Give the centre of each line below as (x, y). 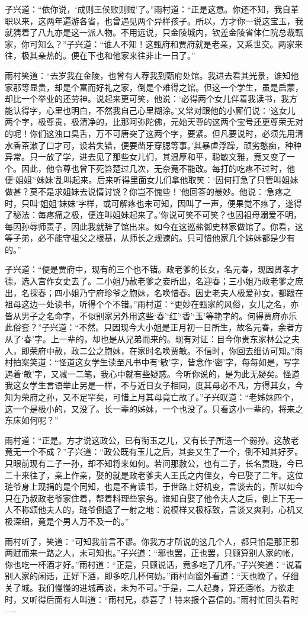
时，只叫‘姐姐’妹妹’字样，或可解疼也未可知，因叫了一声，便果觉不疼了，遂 (149, 203)
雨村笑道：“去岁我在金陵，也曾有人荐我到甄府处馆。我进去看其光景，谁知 (148, 75)
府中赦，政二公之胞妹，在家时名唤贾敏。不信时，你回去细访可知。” (166, 350)
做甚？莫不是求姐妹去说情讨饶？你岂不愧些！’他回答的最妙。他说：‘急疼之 (148, 191)
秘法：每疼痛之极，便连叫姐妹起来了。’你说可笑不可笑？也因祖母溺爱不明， (157, 215)
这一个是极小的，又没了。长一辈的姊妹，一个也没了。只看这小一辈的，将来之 (154, 408)
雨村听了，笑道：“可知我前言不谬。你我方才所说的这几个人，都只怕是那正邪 (152, 541)
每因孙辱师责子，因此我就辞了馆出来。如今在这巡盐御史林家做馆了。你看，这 (154, 226)
